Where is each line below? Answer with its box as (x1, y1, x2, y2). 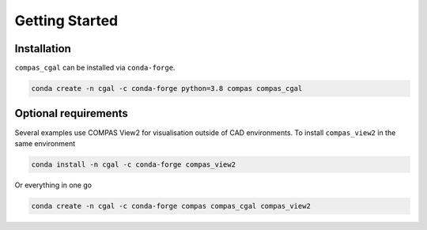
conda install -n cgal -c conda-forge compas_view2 (31, 160, 236, 169)
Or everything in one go (14, 180, 93, 190)
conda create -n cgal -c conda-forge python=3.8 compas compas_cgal (31, 84, 303, 93)
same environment (14, 138, 76, 148)
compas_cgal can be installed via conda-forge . (14, 63, 176, 73)
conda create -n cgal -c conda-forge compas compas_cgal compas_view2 (31, 202, 312, 210)
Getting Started (14, 12, 119, 29)
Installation (14, 42, 71, 55)
